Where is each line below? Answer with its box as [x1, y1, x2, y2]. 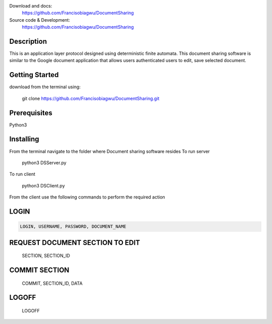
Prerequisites [9, 108, 52, 117]
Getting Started [9, 71, 59, 79]
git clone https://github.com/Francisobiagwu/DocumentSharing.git [22, 95, 160, 101]
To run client [9, 171, 35, 177]
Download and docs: [9, 3, 52, 9]
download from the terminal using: [9, 84, 81, 90]
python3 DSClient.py [22, 182, 65, 188]
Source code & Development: [9, 17, 71, 23]
